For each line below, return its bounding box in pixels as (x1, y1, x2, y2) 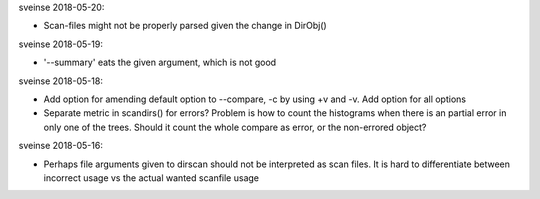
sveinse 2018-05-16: (18, 140, 104, 152)
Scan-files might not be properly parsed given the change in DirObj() (43, 20, 327, 32)
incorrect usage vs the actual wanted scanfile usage (43, 171, 260, 184)
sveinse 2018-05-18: (18, 75, 104, 87)
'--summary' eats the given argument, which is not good (43, 56, 277, 69)
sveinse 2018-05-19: (18, 38, 104, 50)
